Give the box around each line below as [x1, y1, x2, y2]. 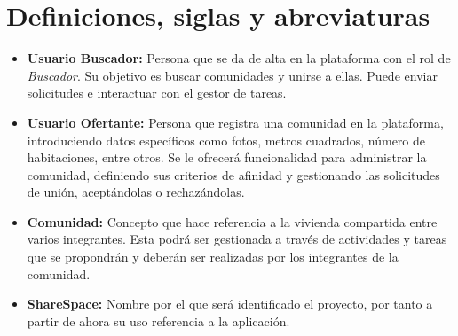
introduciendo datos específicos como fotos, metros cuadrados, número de [27, 130, 426, 149]
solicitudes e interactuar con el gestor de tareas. [27, 83, 287, 102]
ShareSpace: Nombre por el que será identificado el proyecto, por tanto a [27, 294, 433, 313]
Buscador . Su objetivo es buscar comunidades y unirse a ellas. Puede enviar [27, 66, 438, 84]
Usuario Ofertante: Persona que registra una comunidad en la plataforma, [27, 113, 444, 131]
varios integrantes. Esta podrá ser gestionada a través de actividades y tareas [27, 230, 447, 248]
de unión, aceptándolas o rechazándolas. [27, 183, 245, 201]
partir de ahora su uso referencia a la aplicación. [27, 311, 290, 330]
